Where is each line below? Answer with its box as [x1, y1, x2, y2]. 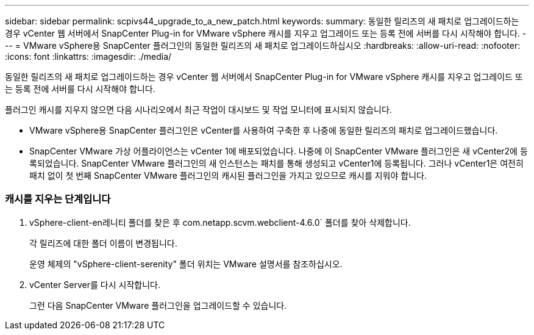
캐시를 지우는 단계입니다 [5, 193, 111, 206]
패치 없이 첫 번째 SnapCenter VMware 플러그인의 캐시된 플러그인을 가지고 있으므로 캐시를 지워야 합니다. [29, 170, 427, 181]
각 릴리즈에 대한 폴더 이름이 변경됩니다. [29, 237, 177, 248]
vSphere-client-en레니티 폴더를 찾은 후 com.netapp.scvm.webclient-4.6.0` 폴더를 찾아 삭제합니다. [29, 217, 411, 228]
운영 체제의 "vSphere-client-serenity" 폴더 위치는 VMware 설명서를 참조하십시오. [29, 258, 343, 269]
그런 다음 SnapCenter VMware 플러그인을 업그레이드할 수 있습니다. [29, 300, 287, 311]
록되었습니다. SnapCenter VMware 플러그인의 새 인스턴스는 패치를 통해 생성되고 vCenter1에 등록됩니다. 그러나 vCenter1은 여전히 [29, 158, 524, 168]
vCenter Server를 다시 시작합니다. [29, 279, 160, 290]
